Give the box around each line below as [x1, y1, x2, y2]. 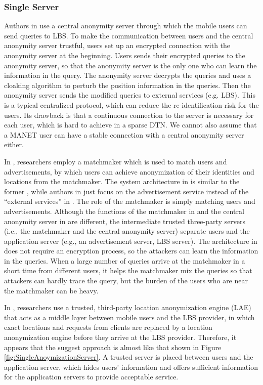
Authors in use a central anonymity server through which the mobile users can [4, 20, 247, 31]
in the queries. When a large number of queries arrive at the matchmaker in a [4, 255, 245, 266]
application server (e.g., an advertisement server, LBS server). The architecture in [4, 235, 257, 246]
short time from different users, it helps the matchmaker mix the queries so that [4, 265, 252, 276]
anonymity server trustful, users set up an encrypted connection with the [4, 40, 231, 51]
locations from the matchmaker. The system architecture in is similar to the [4, 176, 240, 187]
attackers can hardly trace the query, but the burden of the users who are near [4, 275, 248, 286]
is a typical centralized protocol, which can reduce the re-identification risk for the [4, 99, 259, 110]
